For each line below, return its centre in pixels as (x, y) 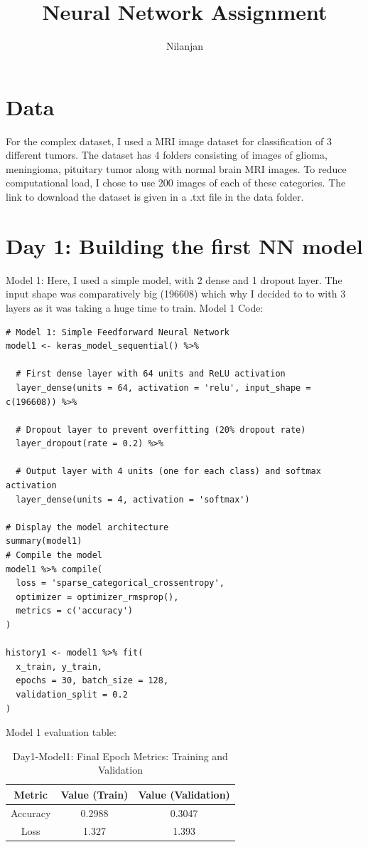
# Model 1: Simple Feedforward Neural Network (118, 332)
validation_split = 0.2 (72, 694)
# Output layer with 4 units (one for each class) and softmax (168, 472)
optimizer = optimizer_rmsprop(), (97, 597)
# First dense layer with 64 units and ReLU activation (151, 374)
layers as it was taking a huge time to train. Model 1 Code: (135, 307)
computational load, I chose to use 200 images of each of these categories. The (176, 183)
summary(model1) (44, 541)
